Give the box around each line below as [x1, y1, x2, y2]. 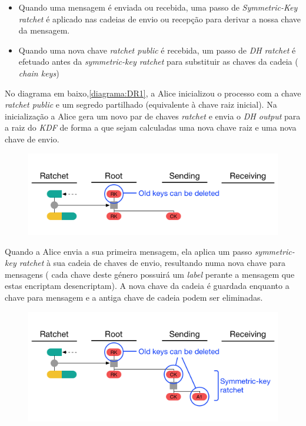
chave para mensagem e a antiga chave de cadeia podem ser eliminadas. [5, 291, 263, 303]
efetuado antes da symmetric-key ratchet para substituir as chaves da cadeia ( [18, 55, 298, 68]
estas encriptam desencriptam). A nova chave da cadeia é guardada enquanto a [5, 279, 290, 292]
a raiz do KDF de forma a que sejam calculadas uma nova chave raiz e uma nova [5, 121, 297, 134]
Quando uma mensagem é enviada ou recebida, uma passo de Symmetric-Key [18, 1, 298, 13]
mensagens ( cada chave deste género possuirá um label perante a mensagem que [5, 268, 295, 280]
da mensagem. [18, 24, 70, 36]
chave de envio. [5, 132, 59, 145]
